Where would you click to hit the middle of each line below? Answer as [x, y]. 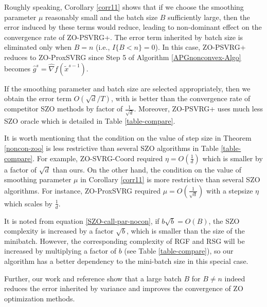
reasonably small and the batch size [102, 17]
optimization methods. [40, 298]
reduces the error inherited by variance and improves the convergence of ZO [124, 288]
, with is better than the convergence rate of [181, 98]
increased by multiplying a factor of [60, 251]
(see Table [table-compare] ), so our [179, 251]
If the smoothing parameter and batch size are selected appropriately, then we [127, 88]
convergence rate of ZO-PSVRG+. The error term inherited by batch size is [124, 37]
